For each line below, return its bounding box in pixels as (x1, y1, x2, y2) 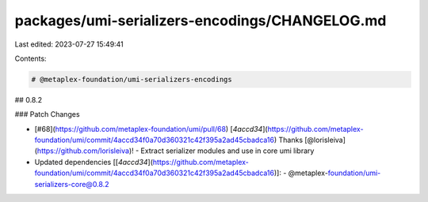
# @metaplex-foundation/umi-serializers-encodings (31, 75, 233, 84)
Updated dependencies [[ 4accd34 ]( (34, 157, 154, 166)
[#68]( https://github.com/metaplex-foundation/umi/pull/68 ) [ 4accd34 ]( (34, 124, 269, 133)
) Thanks (273, 135, 304, 145)
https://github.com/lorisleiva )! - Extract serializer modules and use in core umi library (36, 146, 315, 155)
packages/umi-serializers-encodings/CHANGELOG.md (14, 12, 387, 29)
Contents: (14, 54, 47, 63)
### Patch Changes (14, 110, 80, 119)
